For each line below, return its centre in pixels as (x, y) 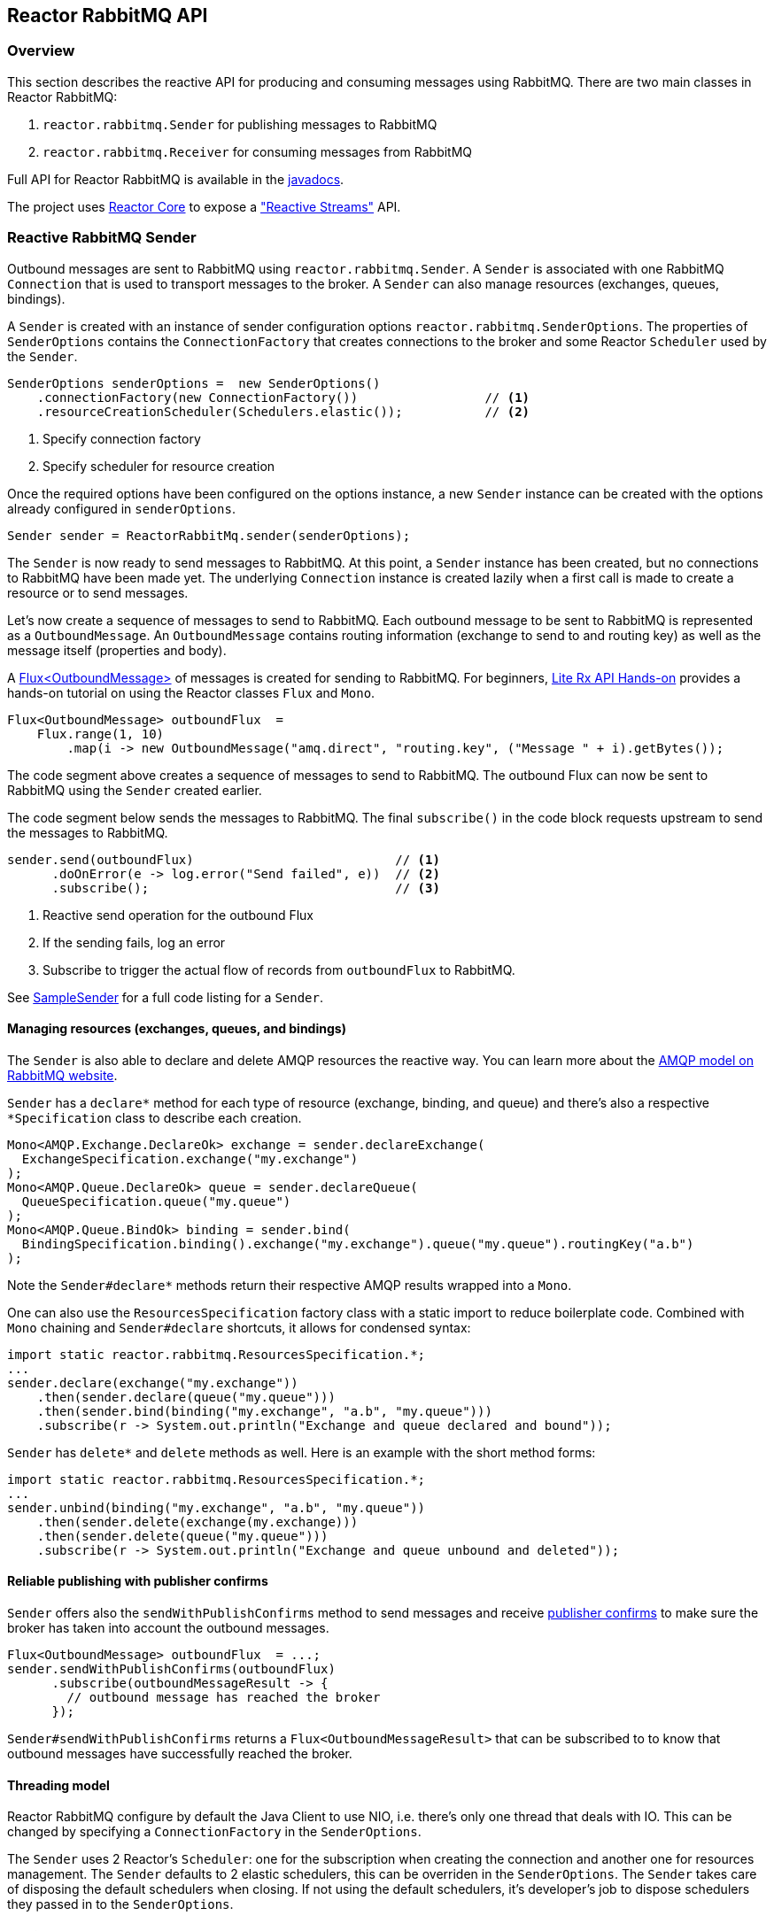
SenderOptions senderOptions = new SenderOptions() (194, 383)
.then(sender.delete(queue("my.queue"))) (182, 1536)
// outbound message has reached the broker (224, 1697)
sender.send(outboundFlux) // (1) (224, 859)
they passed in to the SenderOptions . (120, 1904)
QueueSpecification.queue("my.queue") (156, 1201)
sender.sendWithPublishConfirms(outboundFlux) (171, 1668)
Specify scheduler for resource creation (159, 466)
